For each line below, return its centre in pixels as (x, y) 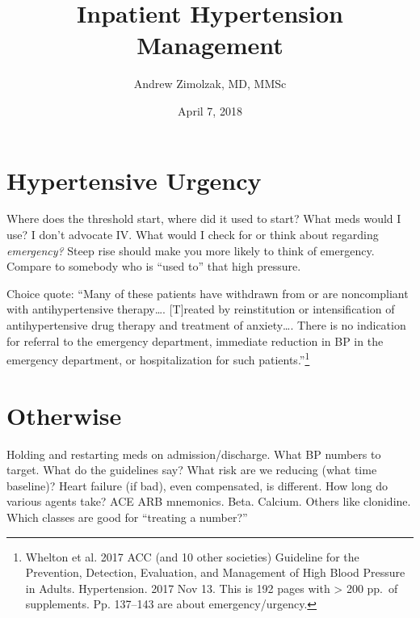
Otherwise (64, 415)
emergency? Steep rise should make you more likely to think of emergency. (191, 250)
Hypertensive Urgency (134, 180)
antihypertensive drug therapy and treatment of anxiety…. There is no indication (206, 325)
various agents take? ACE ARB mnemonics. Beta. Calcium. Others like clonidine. (209, 501)
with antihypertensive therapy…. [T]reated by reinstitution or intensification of (201, 309)
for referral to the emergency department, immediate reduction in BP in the (195, 341)
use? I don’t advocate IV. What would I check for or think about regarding (193, 235)
